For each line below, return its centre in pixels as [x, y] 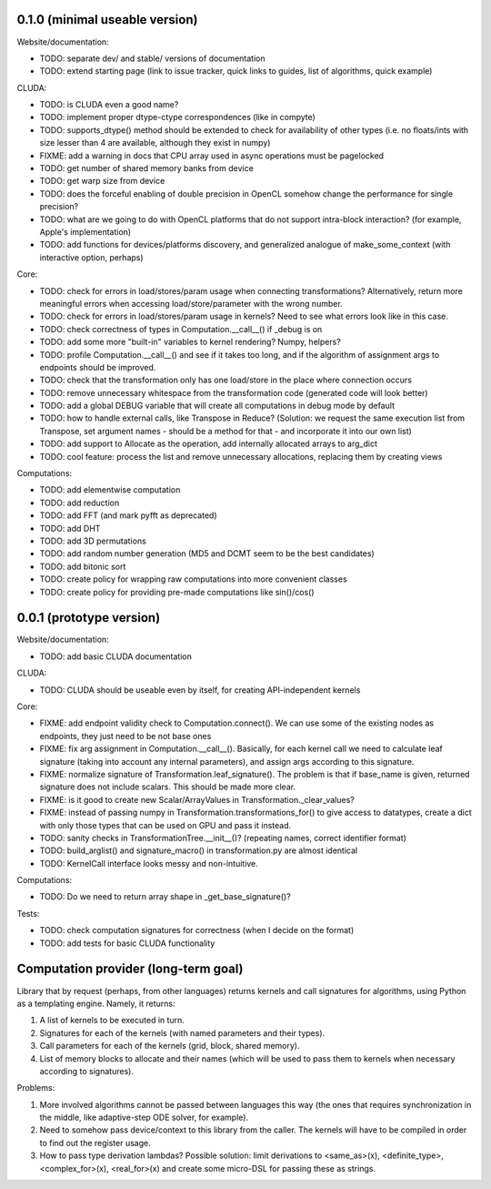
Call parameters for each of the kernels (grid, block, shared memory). [170, 1046]
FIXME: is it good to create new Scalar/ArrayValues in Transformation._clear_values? [197, 799]
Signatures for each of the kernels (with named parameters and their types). [182, 1032]
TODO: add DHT [70, 528]
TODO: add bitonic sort [83, 566]
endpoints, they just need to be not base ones [125, 736]
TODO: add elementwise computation [110, 490]
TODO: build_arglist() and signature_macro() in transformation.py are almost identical [199, 850]
